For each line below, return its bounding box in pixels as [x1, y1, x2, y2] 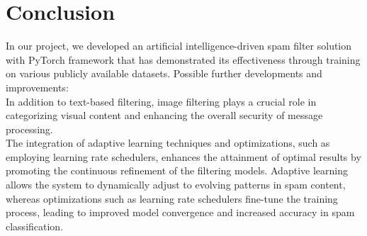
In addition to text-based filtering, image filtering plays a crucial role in [6, 94, 317, 108]
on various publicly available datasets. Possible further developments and [6, 66, 322, 81]
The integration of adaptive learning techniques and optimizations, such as [6, 135, 330, 150]
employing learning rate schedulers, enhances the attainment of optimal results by [6, 149, 361, 164]
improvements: [6, 79, 69, 94]
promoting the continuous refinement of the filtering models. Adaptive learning [6, 163, 348, 178]
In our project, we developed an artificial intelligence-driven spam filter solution [6, 38, 352, 53]
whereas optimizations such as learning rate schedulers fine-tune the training [6, 191, 338, 206]
